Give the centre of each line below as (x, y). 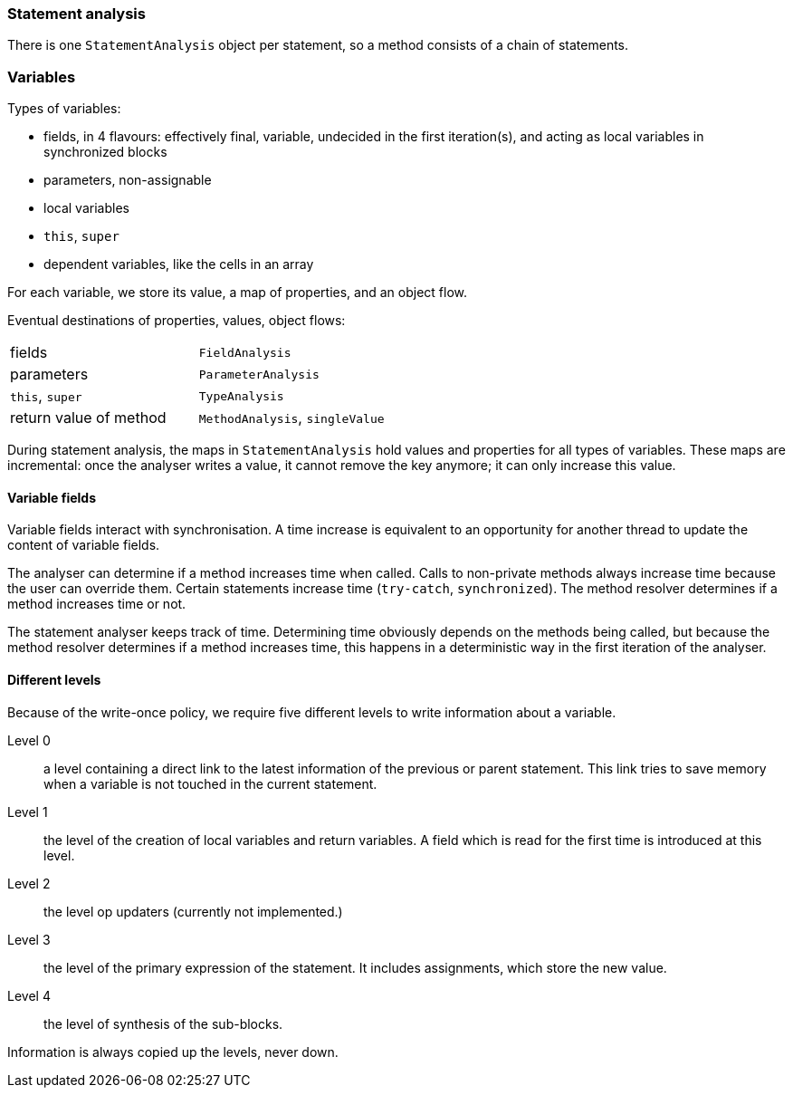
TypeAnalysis (241, 396)
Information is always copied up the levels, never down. (173, 1052)
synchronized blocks (105, 152)
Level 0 (29, 740)
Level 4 (29, 995)
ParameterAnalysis (259, 374)
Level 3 (29, 939)
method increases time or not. (97, 604)
